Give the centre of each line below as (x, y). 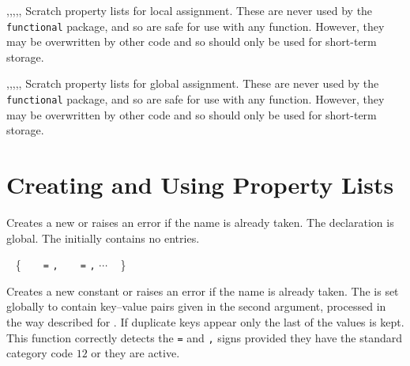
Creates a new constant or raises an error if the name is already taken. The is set (203, 291)
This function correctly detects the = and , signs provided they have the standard (205, 337)
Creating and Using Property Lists (200, 185)
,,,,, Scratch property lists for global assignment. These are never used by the (193, 83)
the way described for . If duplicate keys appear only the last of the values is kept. (205, 322)
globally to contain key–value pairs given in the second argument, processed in (196, 306)
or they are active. (135, 353)
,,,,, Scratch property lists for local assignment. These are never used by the (190, 10)
